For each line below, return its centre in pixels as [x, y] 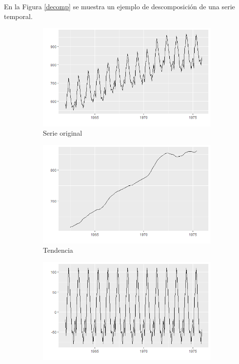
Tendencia [58, 250]
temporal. [18, 16]
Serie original [63, 133]
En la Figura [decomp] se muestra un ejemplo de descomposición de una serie [119, 6]
